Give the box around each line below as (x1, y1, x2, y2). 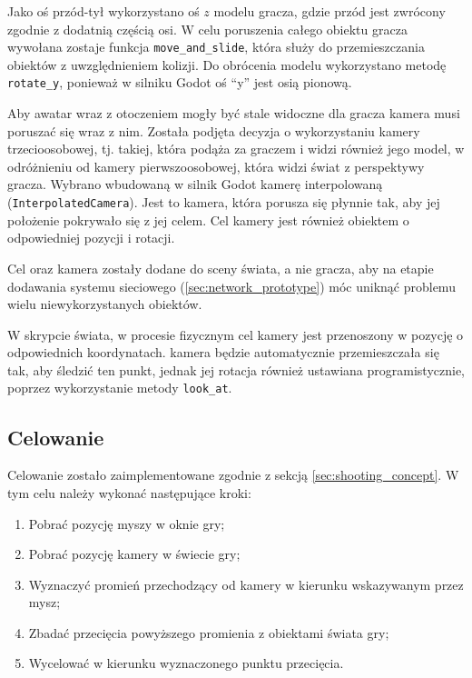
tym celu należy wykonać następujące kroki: (7, 483, 251, 502)
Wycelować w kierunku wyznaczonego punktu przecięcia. (28, 653, 344, 673)
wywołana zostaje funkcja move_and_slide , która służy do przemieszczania (7, 37, 425, 56)
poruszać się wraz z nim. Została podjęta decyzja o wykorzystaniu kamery (7, 121, 420, 140)
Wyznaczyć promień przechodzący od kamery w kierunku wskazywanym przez (28, 574, 464, 593)
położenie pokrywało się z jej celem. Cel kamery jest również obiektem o (7, 210, 409, 229)
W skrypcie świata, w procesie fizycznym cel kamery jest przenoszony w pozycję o (7, 324, 464, 344)
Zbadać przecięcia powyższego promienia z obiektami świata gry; (28, 623, 389, 642)
